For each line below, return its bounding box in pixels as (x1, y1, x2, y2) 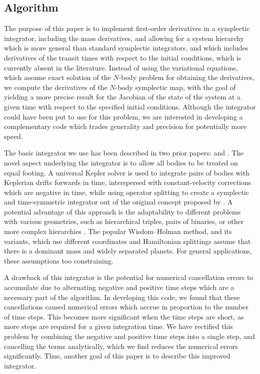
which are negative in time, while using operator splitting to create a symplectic (4, 186, 249, 197)
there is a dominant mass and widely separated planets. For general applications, (4, 245, 252, 256)
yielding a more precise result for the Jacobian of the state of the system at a (4, 91, 241, 102)
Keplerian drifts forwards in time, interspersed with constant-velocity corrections (4, 177, 251, 187)
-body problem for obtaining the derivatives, (118, 72, 254, 82)
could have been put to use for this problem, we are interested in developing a (4, 111, 243, 121)
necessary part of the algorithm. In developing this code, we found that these (4, 291, 240, 302)
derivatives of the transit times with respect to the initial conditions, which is (4, 52, 241, 62)
